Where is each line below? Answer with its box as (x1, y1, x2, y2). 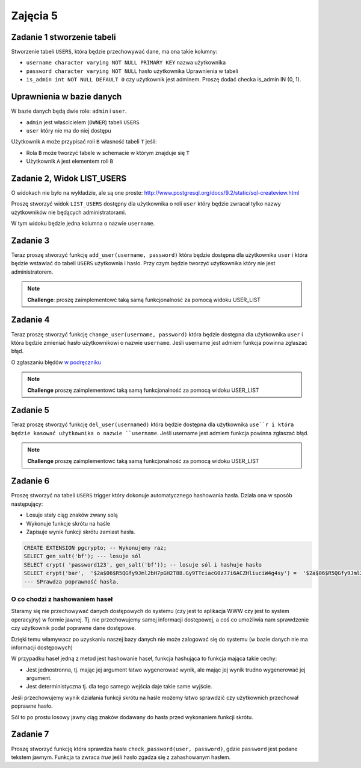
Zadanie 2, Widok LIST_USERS (11, 173, 126, 183)
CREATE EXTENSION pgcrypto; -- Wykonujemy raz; (23, 544, 167, 552)
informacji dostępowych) (11, 644, 73, 651)
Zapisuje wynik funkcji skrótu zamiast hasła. (26, 528, 135, 536)
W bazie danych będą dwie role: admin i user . (11, 107, 127, 115)
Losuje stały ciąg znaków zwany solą (26, 511, 119, 518)
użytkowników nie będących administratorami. (11, 209, 126, 216)
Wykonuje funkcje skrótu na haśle (26, 520, 111, 527)
